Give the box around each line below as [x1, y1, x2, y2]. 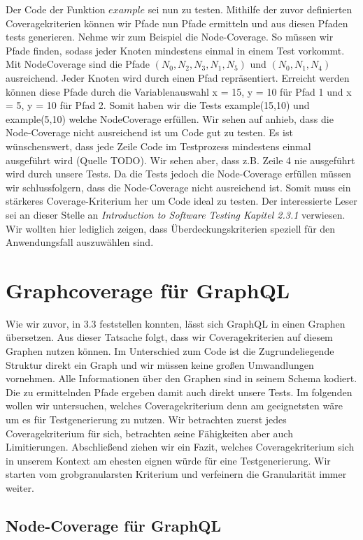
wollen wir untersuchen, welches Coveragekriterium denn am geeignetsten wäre [6, 398, 343, 413]
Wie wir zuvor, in [6, 316, 81, 330]
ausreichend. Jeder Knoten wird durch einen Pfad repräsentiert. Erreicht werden [6, 70, 350, 85]
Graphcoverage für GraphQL [6, 275, 290, 304]
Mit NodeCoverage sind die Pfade [6, 57, 150, 71]
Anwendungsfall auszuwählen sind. [6, 235, 154, 249]
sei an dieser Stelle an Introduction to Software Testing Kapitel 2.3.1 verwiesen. [6, 207, 346, 221]
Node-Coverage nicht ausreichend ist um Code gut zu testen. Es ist [6, 125, 293, 140]
